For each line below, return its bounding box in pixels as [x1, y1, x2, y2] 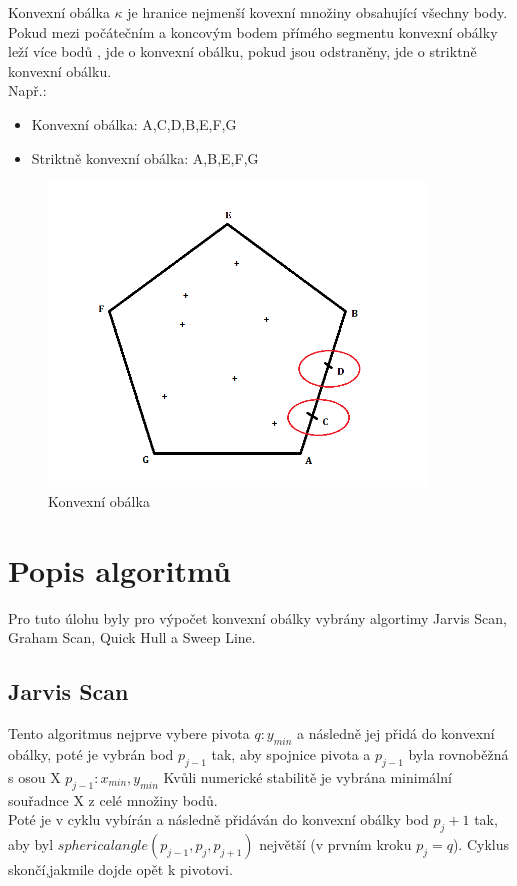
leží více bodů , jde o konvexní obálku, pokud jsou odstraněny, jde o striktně [8, 41, 477, 62]
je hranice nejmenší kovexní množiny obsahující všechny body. [127, 2, 508, 22]
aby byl [8, 833, 54, 854]
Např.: [8, 80, 47, 101]
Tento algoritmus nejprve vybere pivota [8, 723, 250, 744]
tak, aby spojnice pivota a [211, 743, 371, 764]
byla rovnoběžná [408, 743, 509, 764]
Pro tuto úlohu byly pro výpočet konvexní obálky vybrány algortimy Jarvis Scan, [8, 607, 507, 628]
